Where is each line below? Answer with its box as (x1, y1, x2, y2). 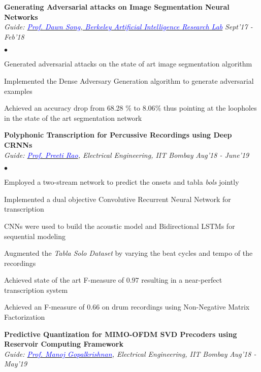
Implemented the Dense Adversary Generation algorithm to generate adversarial (4, 75, 254, 86)
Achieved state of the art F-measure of (4, 275, 124, 285)
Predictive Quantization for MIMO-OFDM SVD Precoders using (4, 328, 237, 339)
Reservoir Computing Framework (4, 339, 123, 349)
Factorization (4, 312, 45, 322)
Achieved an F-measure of (4, 301, 85, 312)
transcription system (4, 284, 68, 295)
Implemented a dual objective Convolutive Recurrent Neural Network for (4, 193, 231, 204)
